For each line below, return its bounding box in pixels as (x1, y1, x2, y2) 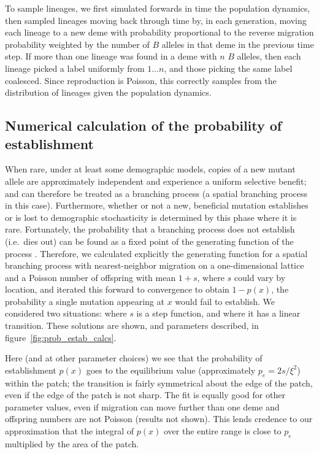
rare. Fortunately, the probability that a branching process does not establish (5, 223, 295, 236)
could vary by (234, 271, 286, 283)
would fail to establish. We (175, 294, 275, 307)
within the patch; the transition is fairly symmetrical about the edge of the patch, (5, 376, 313, 389)
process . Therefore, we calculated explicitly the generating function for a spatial (5, 247, 308, 260)
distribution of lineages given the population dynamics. (5, 86, 212, 99)
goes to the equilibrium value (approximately (86, 363, 256, 376)
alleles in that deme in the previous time (161, 37, 314, 50)
